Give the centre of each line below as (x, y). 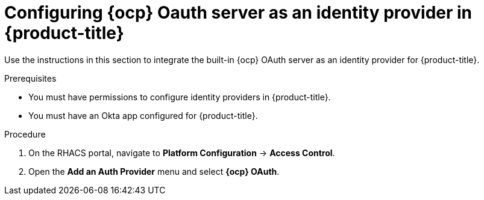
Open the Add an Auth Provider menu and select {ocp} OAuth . (154, 171)
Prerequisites (30, 78)
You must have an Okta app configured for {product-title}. (143, 115)
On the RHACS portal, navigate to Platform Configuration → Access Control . (182, 153)
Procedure (25, 134)
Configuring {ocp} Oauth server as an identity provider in (238, 13)
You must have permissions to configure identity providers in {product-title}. (180, 97)
